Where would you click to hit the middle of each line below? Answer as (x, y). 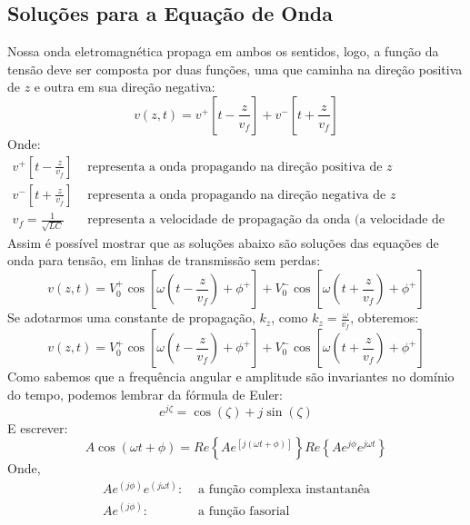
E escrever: (38, 427)
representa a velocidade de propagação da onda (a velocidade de (266, 220)
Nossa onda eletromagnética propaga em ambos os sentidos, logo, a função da (223, 51)
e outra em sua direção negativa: (125, 87)
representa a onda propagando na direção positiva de (235, 167)
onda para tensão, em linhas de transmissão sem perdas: (164, 260)
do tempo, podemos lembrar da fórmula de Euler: (145, 394)
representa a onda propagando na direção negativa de (237, 195)
